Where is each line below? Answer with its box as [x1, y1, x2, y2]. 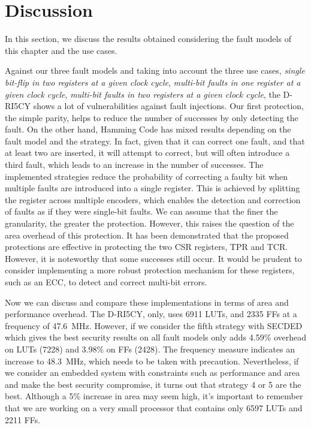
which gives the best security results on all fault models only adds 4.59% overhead [5, 331, 307, 343]
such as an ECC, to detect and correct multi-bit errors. [5, 276, 207, 288]
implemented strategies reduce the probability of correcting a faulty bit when [5, 170, 288, 182]
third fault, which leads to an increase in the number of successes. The [5, 158, 264, 171]
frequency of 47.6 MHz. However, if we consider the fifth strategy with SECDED [5, 319, 303, 331]
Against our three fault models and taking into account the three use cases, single [5, 64, 305, 77]
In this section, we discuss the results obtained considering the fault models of [5, 32, 291, 45]
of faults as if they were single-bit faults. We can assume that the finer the [5, 205, 278, 218]
